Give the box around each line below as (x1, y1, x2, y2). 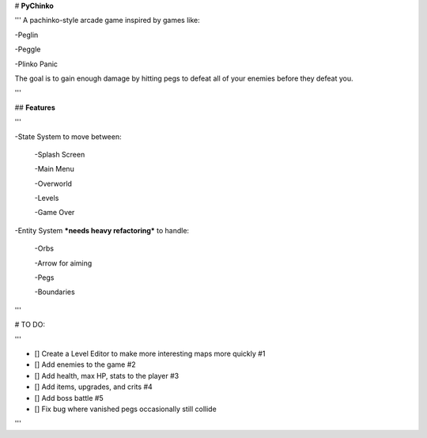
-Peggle (14, 44, 41, 55)
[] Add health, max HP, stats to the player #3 (34, 371, 179, 380)
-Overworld (34, 179, 73, 188)
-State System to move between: (14, 131, 122, 142)
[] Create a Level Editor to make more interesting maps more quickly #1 (34, 349, 266, 358)
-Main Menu (34, 164, 74, 174)
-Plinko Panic (14, 59, 59, 69)
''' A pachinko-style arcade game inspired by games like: (14, 16, 201, 25)
